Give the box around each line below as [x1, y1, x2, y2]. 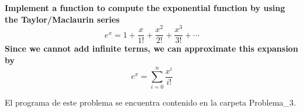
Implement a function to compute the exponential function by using [5, 2, 285, 13]
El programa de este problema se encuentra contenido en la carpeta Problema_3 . [5, 96, 296, 109]
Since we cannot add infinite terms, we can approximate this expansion [5, 42, 298, 55]
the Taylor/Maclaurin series [5, 13, 120, 25]
